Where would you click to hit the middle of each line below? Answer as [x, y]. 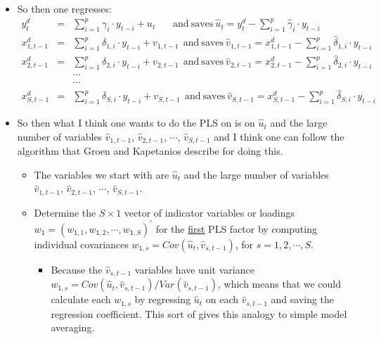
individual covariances [81, 244]
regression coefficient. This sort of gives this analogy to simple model [199, 313]
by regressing [163, 299]
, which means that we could [279, 284]
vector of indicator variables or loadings [209, 212]
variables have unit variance [194, 269]
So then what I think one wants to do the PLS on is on [136, 123]
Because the [77, 269]
